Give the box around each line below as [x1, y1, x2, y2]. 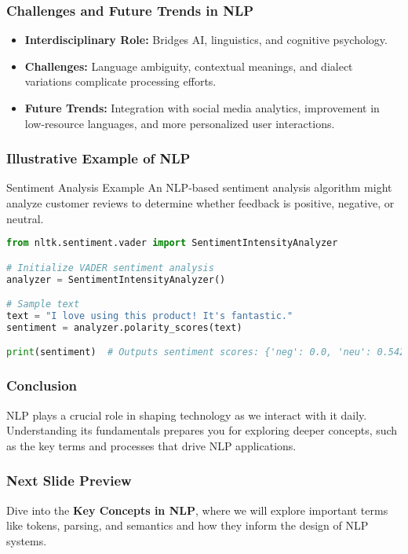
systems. [6, 532, 47, 548]
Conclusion [6, 376, 77, 395]
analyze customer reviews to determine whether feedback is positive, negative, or [6, 195, 395, 211]
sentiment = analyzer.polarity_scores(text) [6, 321, 242, 333]
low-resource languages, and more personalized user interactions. [24, 115, 335, 131]
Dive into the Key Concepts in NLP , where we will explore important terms [6, 501, 388, 518]
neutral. [6, 210, 44, 226]
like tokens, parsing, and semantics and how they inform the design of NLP [6, 517, 369, 534]
